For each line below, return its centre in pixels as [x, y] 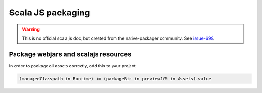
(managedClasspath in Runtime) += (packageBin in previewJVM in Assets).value [115, 79]
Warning [31, 29]
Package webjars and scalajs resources [70, 54]
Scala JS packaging [49, 13]
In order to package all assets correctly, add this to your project [72, 66]
